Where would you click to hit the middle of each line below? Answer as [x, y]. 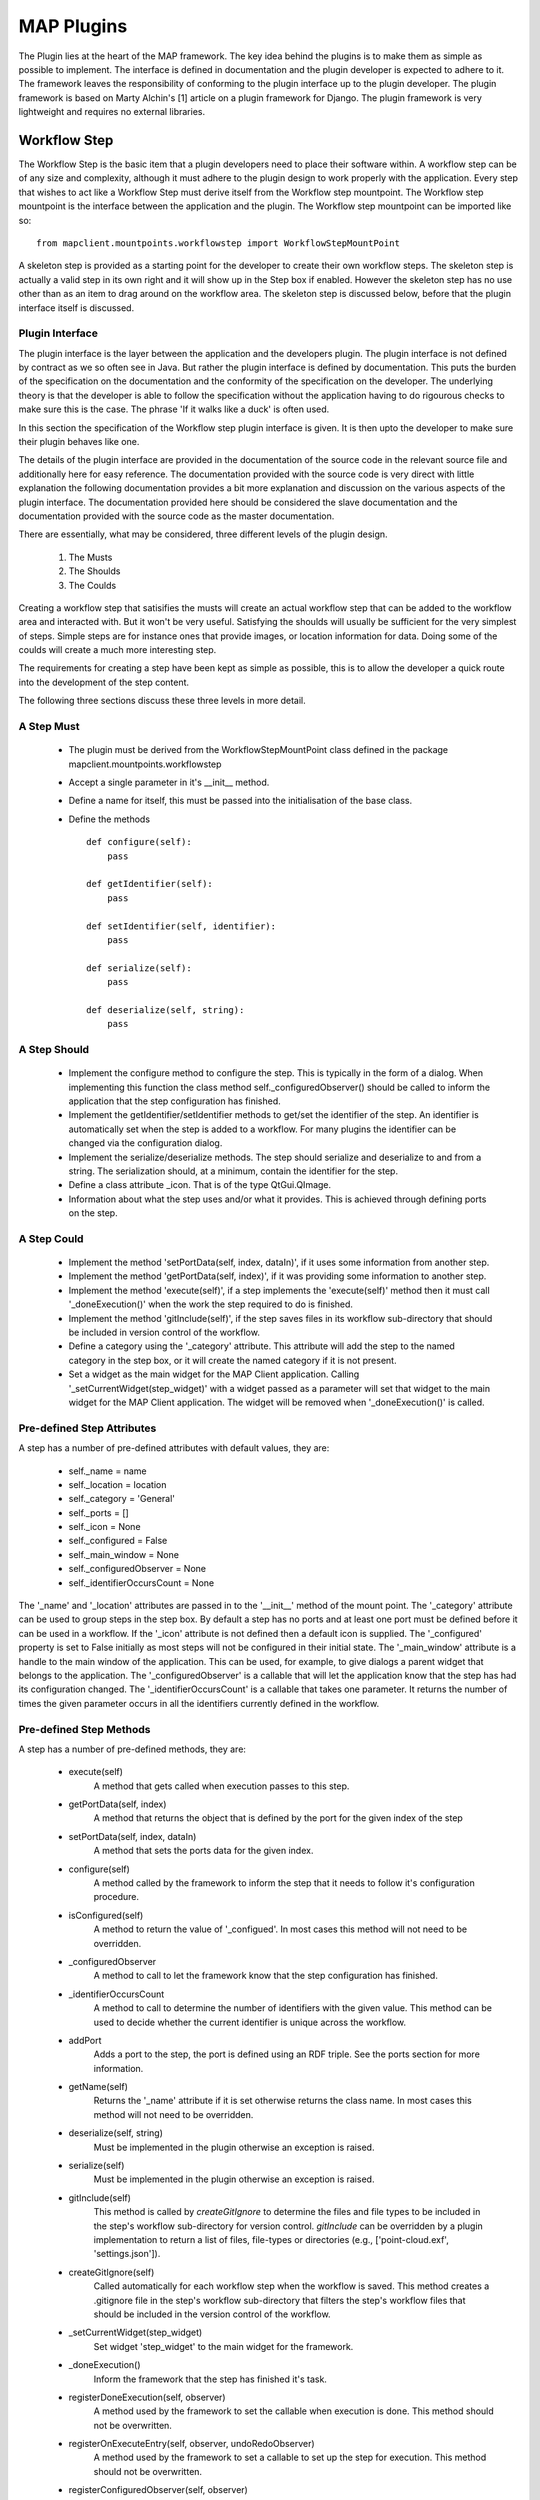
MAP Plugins [73, 26]
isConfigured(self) [106, 1915]
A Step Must [49, 727]
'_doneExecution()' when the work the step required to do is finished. [211, 1304]
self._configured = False [118, 1541]
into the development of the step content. [104, 682]
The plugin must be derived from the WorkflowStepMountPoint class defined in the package [258, 750]
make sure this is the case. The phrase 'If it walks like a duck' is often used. [174, 409]
